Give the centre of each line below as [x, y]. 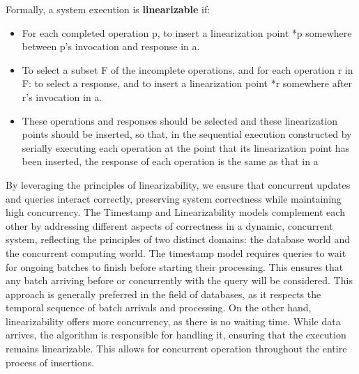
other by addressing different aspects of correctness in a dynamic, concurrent [169, 225]
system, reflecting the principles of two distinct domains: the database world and [178, 239]
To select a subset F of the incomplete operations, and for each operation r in [188, 69]
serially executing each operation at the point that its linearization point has [186, 147]
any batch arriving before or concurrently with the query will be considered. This [179, 280]
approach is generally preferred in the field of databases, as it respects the [163, 294]
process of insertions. [50, 362]
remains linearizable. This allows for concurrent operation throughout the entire [176, 349]
